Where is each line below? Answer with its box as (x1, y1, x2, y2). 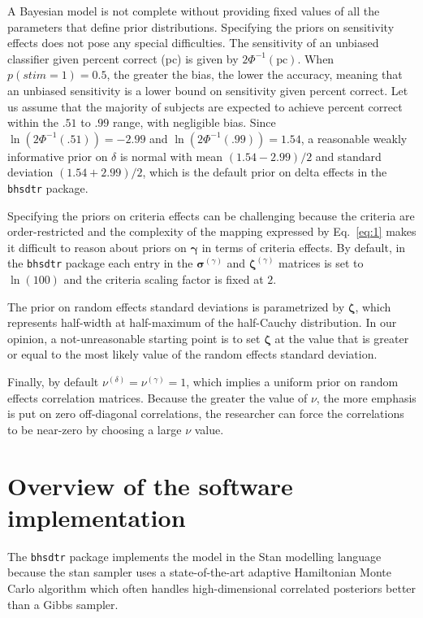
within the (7, 114, 59, 131)
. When (297, 50, 335, 67)
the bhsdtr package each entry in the (7, 255, 193, 272)
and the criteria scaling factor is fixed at (63, 271, 264, 288)
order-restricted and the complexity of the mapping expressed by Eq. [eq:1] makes (7, 223, 417, 240)
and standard (315, 147, 382, 164)
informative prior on (7, 147, 108, 164)
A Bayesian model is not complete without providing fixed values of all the (7, 2, 380, 19)
